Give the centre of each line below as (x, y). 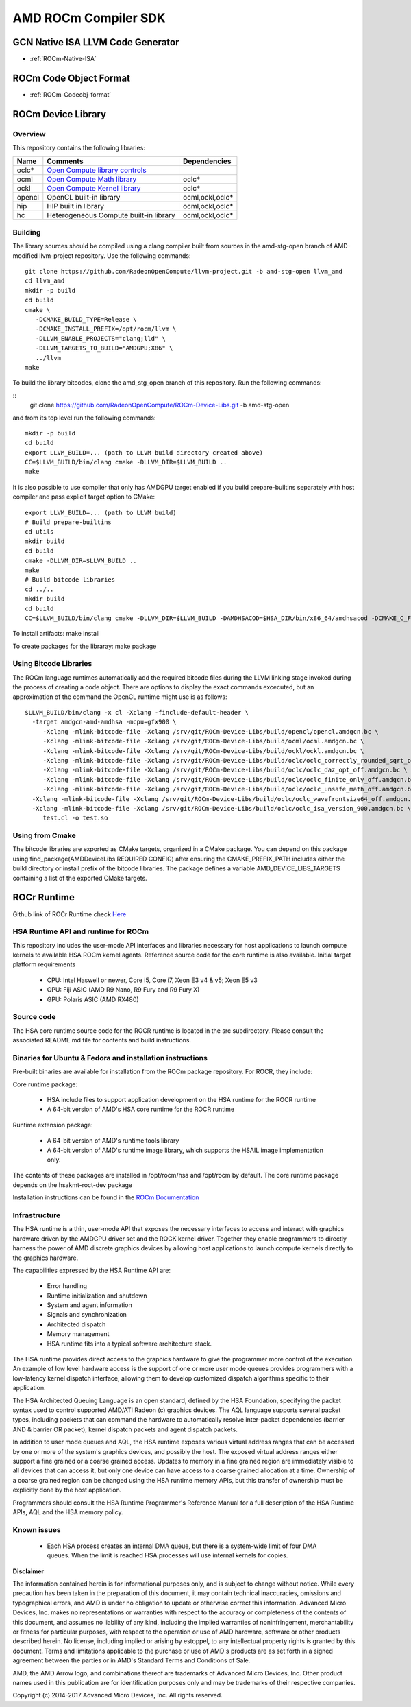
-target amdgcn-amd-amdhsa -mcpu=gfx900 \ (104, 722)
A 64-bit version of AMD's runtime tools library (113, 1141)
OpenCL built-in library (84, 197)
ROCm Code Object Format (71, 78)
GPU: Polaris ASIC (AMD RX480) (93, 999)
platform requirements (44, 964)
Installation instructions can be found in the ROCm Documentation (106, 1197)
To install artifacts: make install (56, 634)
